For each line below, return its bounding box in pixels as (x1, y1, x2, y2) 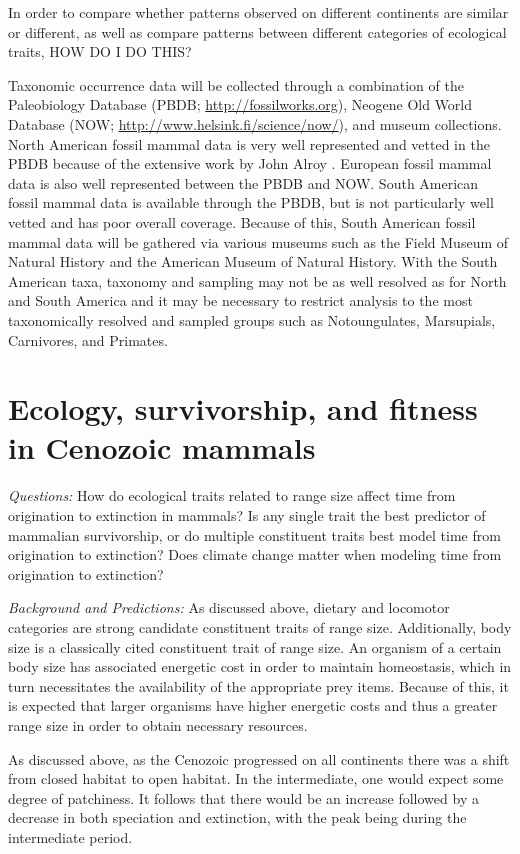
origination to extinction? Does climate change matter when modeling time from (8, 544, 502, 565)
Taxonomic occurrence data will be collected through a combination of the (8, 74, 464, 95)
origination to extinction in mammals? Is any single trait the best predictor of (8, 505, 486, 525)
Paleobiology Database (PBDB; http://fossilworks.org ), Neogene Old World (8, 94, 473, 115)
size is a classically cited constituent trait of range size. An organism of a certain (8, 636, 502, 657)
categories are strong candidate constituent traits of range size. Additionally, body (8, 616, 512, 637)
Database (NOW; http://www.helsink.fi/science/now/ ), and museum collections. (8, 113, 502, 134)
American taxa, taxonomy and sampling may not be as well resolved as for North (8, 270, 507, 291)
